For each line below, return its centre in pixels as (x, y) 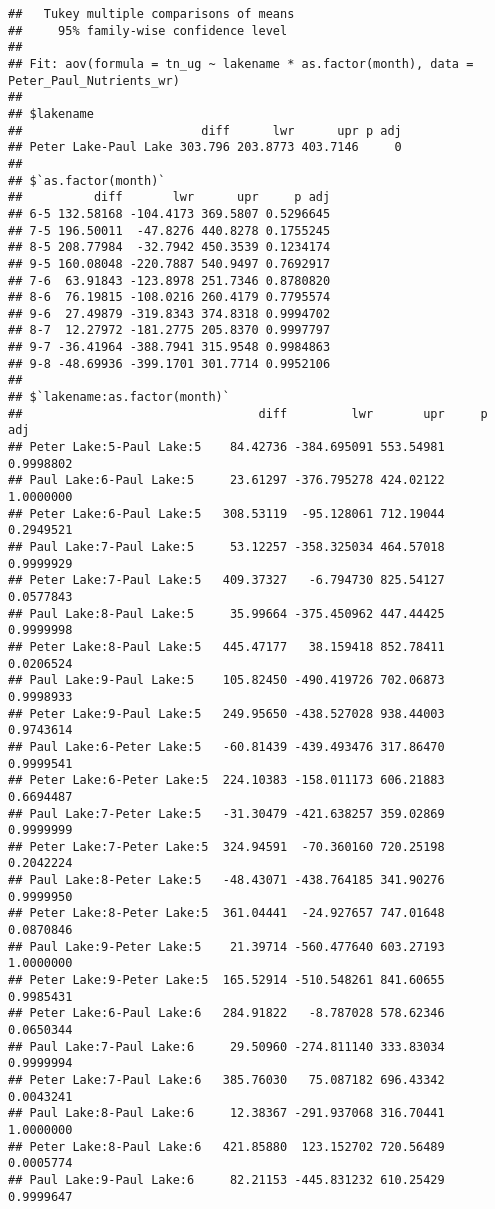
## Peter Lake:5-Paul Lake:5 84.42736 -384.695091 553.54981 (226, 447)
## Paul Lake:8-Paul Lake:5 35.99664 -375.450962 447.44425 (226, 613)
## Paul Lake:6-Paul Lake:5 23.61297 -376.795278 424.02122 (226, 480)
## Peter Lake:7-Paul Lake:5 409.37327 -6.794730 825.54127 (226, 580)
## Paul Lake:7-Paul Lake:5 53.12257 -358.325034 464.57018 (226, 547)
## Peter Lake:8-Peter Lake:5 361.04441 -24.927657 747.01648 (226, 913)
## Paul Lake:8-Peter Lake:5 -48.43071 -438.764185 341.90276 (226, 880)
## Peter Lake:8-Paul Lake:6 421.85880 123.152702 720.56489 (226, 1146)
